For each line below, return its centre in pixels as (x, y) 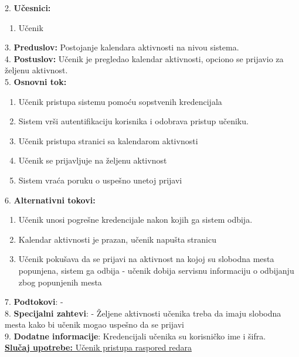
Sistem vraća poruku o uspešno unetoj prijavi (100, 180)
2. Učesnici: (28, 8)
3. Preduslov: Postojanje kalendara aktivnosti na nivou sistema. (122, 47)
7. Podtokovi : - (34, 302)
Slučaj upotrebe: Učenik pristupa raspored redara (98, 347)
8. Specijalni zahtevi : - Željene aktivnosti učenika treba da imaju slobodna (143, 313)
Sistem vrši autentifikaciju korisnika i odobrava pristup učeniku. (133, 121)
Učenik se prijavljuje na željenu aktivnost (93, 160)
